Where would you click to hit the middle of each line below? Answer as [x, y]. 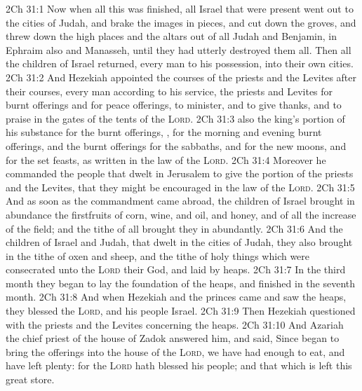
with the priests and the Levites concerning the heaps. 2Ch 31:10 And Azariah [175, 324]
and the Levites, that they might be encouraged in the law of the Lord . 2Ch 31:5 [180, 187]
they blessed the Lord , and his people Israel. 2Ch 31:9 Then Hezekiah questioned [181, 311]
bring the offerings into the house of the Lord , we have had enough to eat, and [175, 351]
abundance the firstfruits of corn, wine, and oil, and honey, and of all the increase [181, 214]
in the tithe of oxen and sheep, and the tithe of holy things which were [158, 255]
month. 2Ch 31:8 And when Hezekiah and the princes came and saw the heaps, [176, 297]
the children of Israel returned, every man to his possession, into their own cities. [180, 63]
